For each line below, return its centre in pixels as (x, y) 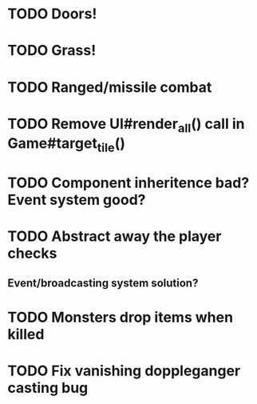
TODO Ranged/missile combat (110, 87)
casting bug (48, 388)
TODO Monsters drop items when (120, 317)
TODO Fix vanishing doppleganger (124, 371)
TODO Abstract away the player (115, 236)
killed (26, 334)
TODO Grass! (52, 51)
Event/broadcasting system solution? (103, 283)
